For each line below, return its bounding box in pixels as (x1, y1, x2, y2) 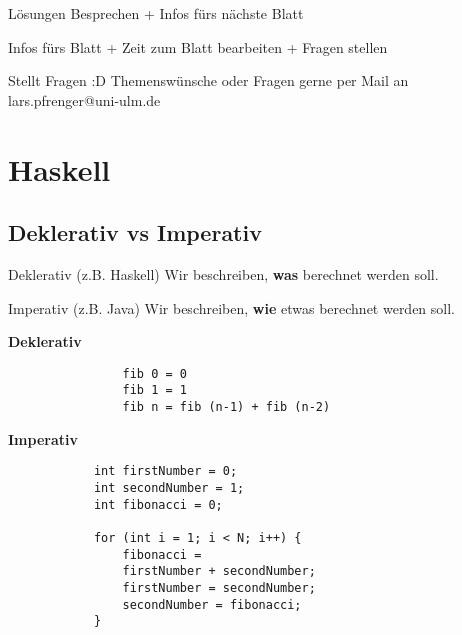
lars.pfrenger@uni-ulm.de (8, 89, 161, 110)
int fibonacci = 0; (93, 497, 223, 512)
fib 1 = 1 (122, 383, 187, 398)
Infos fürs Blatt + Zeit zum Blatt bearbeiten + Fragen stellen (8, 36, 388, 57)
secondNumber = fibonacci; (122, 597, 302, 612)
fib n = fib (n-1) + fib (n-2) (122, 400, 331, 415)
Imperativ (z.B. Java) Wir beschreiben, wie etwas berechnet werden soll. (8, 297, 456, 318)
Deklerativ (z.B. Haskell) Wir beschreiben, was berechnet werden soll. (8, 263, 439, 284)
